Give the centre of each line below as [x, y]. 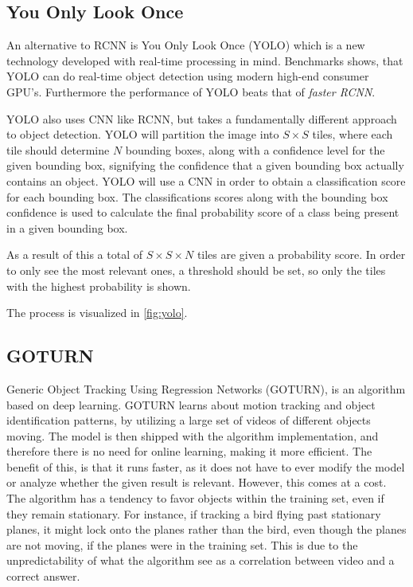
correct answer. [43, 576]
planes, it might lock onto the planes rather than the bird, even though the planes [206, 529]
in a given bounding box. [67, 227]
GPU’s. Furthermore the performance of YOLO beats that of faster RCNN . [191, 91]
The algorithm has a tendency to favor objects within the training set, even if [195, 498]
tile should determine [58, 149]
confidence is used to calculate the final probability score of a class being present [203, 212]
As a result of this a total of [74, 254]
